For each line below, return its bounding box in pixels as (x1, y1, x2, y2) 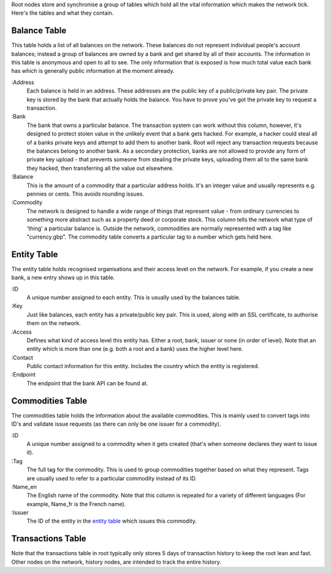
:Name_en (11, 483, 37, 490)
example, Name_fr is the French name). (26, 500, 126, 507)
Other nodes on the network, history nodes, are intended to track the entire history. (11, 558, 222, 566)
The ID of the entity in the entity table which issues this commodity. (26, 517, 197, 525)
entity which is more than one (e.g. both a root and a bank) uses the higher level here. (26, 345, 243, 353)
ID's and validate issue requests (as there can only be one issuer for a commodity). (11, 420, 221, 428)
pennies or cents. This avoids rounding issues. (26, 190, 144, 198)
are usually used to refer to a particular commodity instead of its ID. (26, 474, 197, 482)
